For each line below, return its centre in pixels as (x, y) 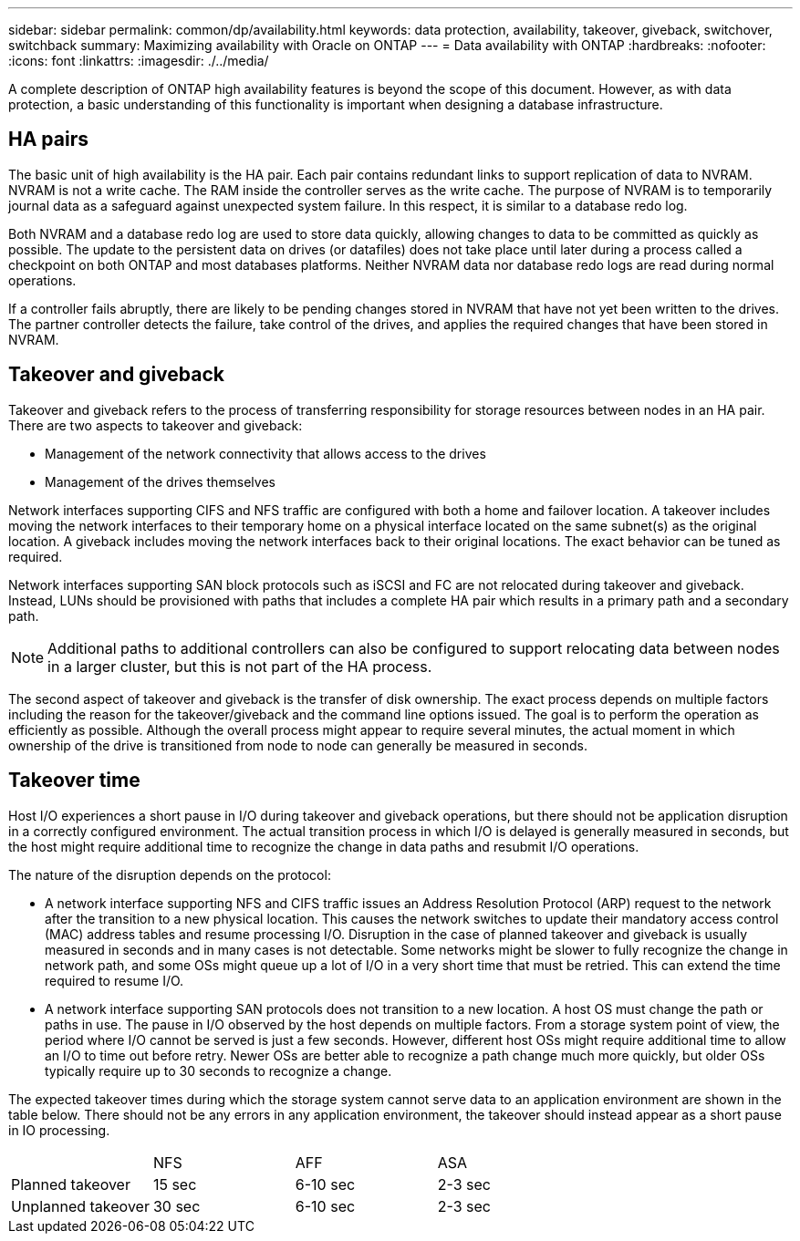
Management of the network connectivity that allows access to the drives (265, 453)
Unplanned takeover (80, 1206)
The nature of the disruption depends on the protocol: (170, 874)
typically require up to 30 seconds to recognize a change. (218, 1070)
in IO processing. (59, 1130)
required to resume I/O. (114, 980)
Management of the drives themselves (160, 481)
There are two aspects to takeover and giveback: (156, 425)
